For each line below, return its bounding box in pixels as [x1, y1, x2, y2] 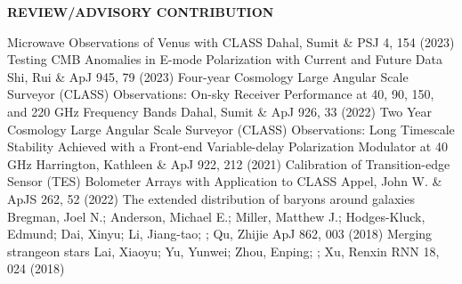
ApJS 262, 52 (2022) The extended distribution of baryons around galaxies [7, 189, 415, 207]
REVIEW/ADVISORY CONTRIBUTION [7, 3, 274, 20]
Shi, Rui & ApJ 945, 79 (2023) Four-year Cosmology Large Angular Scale [7, 67, 409, 85]
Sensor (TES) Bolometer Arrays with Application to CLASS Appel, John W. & [7, 172, 442, 191]
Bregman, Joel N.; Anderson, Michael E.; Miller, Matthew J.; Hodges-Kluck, [7, 207, 426, 225]
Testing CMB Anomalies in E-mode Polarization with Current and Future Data [7, 50, 442, 69]
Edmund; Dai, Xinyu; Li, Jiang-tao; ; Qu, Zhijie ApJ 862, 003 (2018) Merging [7, 224, 433, 243]
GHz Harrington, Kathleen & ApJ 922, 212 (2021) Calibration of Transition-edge [7, 154, 450, 173]
